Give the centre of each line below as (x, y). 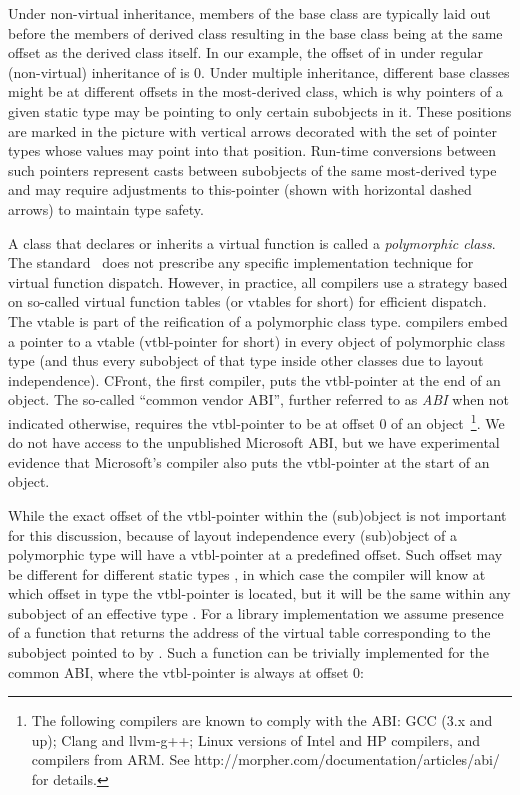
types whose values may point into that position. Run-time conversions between (252, 150)
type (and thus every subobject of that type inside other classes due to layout (246, 360)
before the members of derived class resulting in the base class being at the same (255, 32)
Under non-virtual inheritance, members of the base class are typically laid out (249, 13)
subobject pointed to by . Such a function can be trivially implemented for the (248, 652)
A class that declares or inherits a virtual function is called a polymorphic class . (252, 242)
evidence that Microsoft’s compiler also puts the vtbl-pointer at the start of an (249, 461)
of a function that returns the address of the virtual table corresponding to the (249, 632)
